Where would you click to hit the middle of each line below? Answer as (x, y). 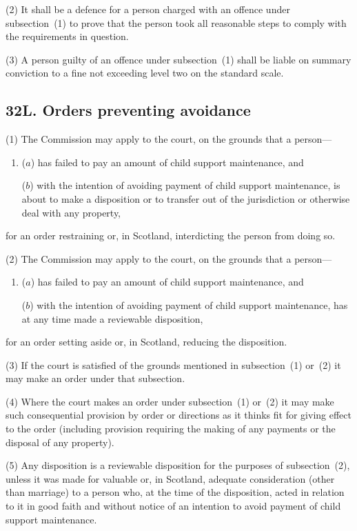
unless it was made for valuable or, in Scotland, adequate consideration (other (170, 478)
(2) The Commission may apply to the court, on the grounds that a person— (169, 258)
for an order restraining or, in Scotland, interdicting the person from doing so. (171, 236)
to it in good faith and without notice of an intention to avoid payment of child (173, 506)
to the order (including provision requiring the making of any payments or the (171, 429)
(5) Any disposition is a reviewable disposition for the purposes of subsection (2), (178, 465)
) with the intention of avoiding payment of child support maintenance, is (185, 185)
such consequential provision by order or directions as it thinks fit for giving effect (178, 415)
